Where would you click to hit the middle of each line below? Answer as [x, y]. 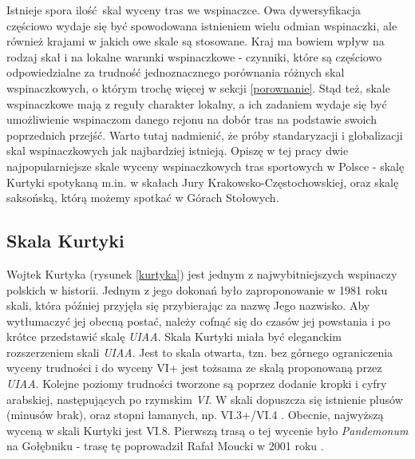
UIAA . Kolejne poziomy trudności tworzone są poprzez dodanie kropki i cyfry [197, 384]
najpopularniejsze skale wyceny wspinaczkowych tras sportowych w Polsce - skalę [206, 166]
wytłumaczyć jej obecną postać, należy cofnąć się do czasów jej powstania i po [198, 321]
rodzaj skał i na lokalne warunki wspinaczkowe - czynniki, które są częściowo [194, 56]
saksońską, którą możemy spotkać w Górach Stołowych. [143, 198]
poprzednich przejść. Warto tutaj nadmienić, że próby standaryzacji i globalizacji [205, 135]
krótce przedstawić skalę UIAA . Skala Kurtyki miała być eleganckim [174, 336]
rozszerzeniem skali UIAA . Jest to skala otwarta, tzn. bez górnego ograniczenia [200, 352]
